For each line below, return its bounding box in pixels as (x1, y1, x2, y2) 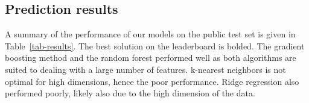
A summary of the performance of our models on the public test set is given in (5, 28, 296, 40)
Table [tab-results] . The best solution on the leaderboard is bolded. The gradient (5, 39, 305, 52)
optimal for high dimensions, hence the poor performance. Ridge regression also (5, 75, 299, 87)
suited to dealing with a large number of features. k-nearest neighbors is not (5, 63, 286, 75)
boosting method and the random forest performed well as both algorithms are (5, 51, 296, 64)
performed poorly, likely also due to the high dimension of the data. (5, 87, 255, 99)
